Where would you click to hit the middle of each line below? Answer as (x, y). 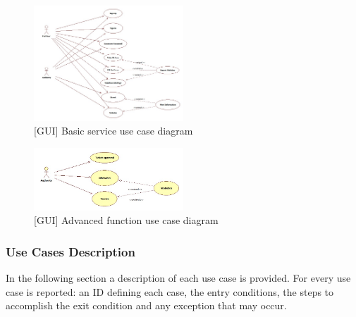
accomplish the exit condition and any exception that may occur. (146, 305)
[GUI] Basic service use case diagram (113, 131)
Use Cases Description (70, 251)
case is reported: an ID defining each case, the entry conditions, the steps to (170, 291)
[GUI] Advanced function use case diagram (126, 220)
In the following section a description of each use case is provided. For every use (178, 278)
